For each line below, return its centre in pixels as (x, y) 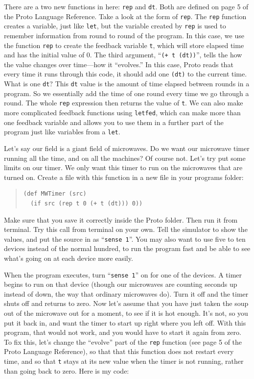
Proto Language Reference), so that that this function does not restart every (119, 351)
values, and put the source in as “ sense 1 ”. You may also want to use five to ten (125, 239)
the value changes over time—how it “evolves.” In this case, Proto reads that (119, 64)
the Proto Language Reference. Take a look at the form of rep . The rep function (125, 16)
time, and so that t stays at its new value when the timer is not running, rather (124, 361)
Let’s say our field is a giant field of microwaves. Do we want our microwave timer (127, 148)
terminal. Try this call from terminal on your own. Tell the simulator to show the (126, 229)
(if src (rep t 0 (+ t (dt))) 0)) (87, 203)
